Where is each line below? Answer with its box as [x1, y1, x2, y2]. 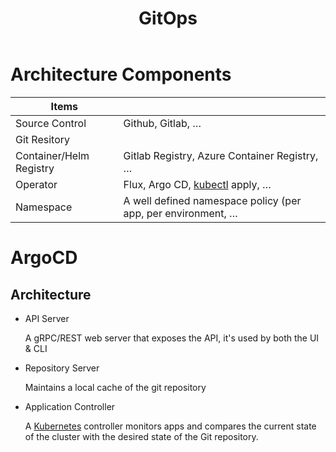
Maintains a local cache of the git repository [24, 381, 207, 393]
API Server [24, 312, 70, 324]
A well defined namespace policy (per [123, 193, 302, 207]
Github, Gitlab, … [123, 116, 202, 130]
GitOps [138, 7, 198, 30]
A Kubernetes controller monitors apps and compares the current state [24, 420, 317, 432]
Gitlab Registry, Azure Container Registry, [123, 148, 319, 162]
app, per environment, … [123, 206, 238, 220]
